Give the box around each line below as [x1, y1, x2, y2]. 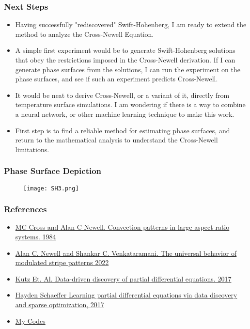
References [4, 203, 47, 215]
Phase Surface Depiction [4, 165, 102, 177]
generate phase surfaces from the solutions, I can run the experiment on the [15, 64, 240, 74]
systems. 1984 [15, 232, 56, 242]
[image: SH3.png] [23, 185, 79, 192]
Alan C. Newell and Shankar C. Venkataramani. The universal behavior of [15, 248, 237, 258]
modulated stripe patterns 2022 [15, 257, 109, 267]
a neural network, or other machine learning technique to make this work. [15, 109, 234, 119]
